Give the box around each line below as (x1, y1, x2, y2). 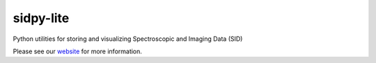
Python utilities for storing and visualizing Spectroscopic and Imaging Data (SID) (13, 35, 243, 43)
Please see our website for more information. (13, 47, 143, 55)
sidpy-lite (13, 10, 70, 26)
